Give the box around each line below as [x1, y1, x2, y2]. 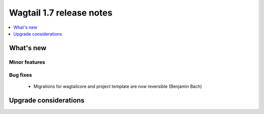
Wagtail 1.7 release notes [9, 7, 112, 18]
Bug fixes [9, 72, 32, 78]
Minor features [9, 58, 45, 65]
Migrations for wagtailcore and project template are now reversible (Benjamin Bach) [33, 83, 202, 90]
